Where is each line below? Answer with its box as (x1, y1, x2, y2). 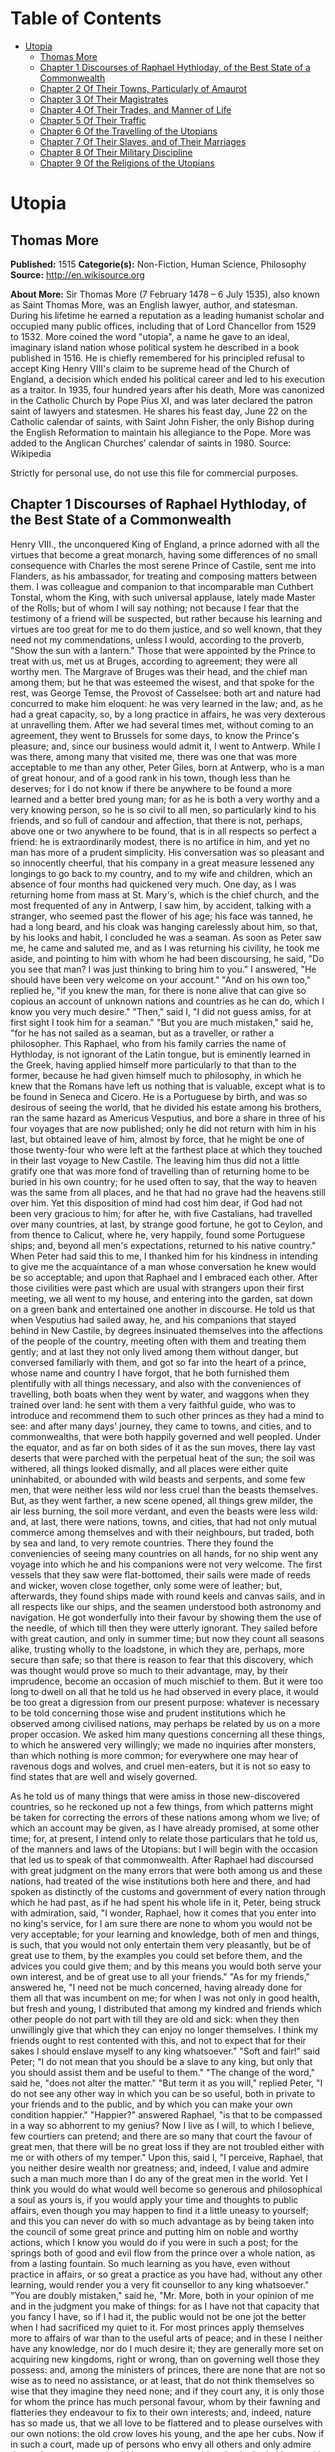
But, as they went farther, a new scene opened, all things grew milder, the (10, 1494, 314, 1506)
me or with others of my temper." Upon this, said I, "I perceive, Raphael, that (10, 2151, 324, 2163)
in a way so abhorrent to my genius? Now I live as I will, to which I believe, (10, 2119, 315, 2131)
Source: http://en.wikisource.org (10, 268, 145, 281)
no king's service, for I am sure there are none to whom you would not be (10, 1917, 313, 1929)
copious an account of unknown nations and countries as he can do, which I (10, 995, 325, 1007)
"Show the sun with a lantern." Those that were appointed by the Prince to (10, 644, 316, 656)
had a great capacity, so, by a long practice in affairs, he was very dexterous (10, 708, 326, 720)
